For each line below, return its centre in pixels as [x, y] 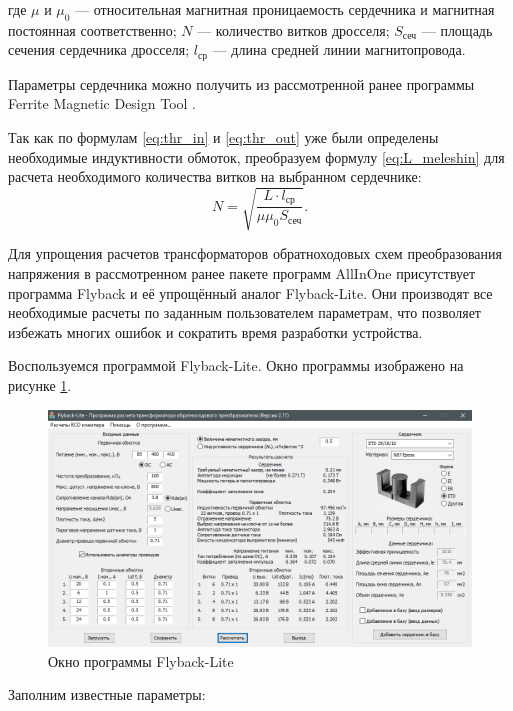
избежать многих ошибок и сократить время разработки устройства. [215, 331]
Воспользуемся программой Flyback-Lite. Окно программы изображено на [236, 365]
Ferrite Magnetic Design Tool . [102, 103]
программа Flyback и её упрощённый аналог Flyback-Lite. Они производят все [250, 292]
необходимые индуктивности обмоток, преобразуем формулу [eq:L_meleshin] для [256, 156]
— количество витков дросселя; [293, 29]
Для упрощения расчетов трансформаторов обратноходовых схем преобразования [255, 253]
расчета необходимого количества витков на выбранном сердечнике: [215, 176]
